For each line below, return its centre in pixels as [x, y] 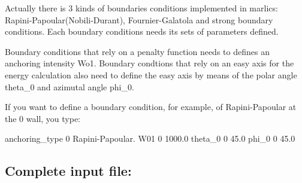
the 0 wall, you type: [43, 118]
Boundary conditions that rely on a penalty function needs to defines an [137, 51]
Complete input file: [68, 171]
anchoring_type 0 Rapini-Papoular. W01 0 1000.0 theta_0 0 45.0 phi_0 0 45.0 [150, 138]
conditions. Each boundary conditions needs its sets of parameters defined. [142, 31]
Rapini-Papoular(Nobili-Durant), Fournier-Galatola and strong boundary [139, 19]
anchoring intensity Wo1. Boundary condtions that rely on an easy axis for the [150, 63]
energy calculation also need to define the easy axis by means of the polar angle [151, 74]
